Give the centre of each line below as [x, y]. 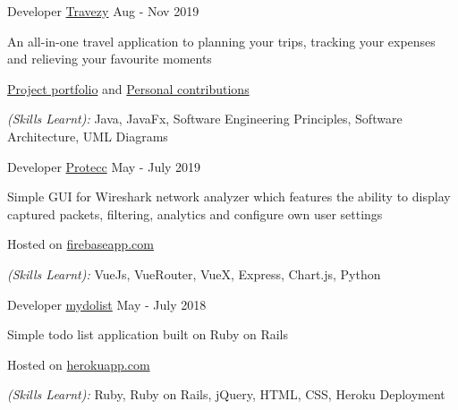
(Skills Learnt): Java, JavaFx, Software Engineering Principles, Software [205, 119]
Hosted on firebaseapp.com [81, 244]
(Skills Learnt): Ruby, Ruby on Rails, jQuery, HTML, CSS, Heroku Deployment [226, 394]
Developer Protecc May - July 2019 [104, 166]
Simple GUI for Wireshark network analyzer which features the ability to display [229, 196]
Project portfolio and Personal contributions [128, 88]
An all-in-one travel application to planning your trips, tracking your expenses [221, 41]
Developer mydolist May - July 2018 [107, 304]
